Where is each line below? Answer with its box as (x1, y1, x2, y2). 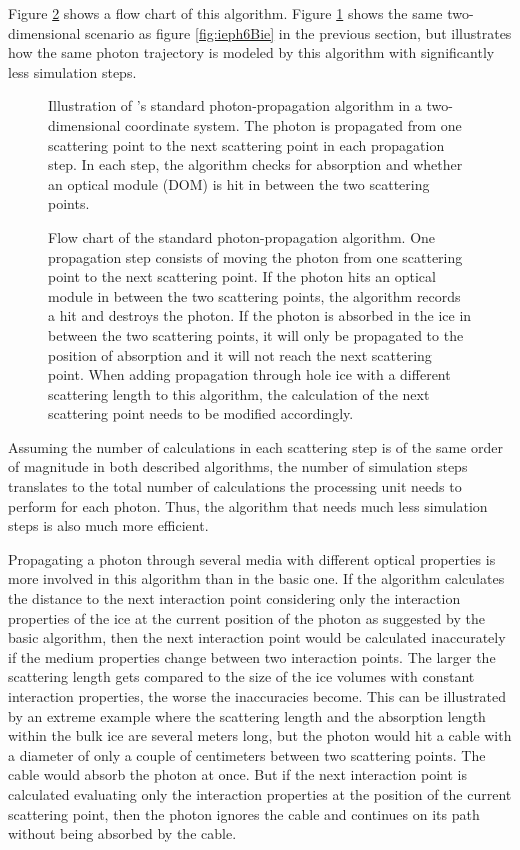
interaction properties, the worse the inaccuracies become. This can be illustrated (8, 686, 506, 706)
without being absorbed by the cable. (8, 823, 237, 844)
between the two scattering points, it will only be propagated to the (48, 324, 464, 345)
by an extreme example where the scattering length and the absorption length (8, 705, 486, 726)
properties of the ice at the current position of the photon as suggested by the (8, 607, 485, 628)
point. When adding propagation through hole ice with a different (48, 364, 451, 385)
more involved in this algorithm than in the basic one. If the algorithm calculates (8, 568, 505, 589)
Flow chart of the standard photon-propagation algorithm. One (48, 226, 436, 247)
